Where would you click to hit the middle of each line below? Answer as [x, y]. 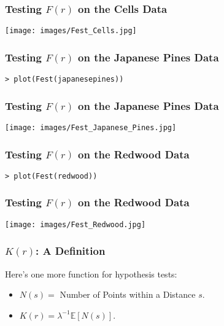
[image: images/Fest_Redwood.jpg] [75, 224]
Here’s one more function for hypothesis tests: [91, 274]
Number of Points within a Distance [128, 294]
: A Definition [70, 251]
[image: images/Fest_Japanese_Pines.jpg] [91, 127]
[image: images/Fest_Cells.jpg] [71, 31]
